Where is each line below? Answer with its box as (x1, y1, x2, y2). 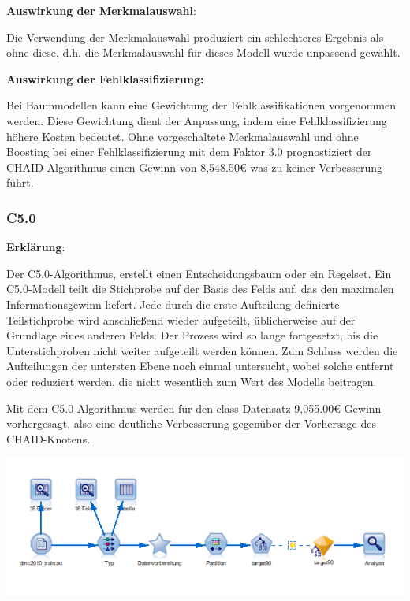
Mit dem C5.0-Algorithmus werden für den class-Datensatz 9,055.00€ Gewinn (6, 399, 382, 416)
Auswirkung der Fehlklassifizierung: (6, 70, 204, 87)
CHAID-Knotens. (6, 430, 91, 447)
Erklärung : (6, 239, 65, 255)
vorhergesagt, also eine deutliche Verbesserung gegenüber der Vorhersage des (6, 415, 376, 432)
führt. (6, 174, 34, 191)
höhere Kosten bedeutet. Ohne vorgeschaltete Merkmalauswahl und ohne (6, 128, 359, 144)
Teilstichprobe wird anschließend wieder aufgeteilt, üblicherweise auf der (6, 311, 356, 328)
